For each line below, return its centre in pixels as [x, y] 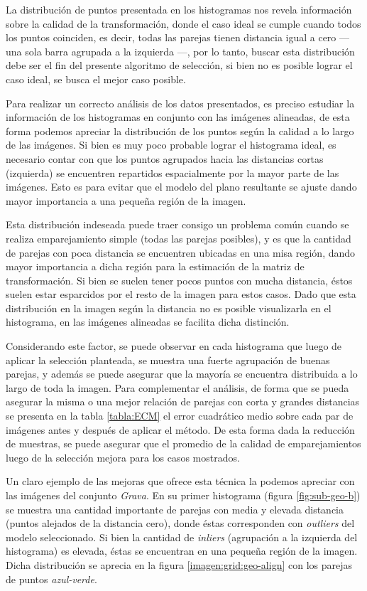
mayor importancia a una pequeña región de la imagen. [126, 200]
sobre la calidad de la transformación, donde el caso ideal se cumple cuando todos [183, 23]
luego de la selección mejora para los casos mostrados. [123, 457]
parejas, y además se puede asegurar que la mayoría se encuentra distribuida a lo [182, 374]
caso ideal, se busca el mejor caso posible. [96, 79]
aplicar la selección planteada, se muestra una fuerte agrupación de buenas [168, 360]
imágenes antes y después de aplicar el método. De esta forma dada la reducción [180, 429]
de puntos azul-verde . [51, 579]
